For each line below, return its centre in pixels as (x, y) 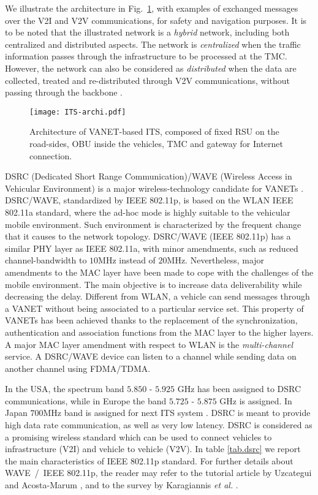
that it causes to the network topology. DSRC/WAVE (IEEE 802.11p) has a (148, 236)
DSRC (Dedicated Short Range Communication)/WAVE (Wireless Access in (149, 176)
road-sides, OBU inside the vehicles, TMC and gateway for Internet (156, 143)
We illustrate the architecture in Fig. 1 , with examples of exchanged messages (152, 8)
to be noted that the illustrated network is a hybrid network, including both (147, 32)
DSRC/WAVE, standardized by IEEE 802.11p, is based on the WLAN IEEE (149, 200)
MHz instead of (127, 260)
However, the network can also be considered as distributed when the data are (151, 68)
